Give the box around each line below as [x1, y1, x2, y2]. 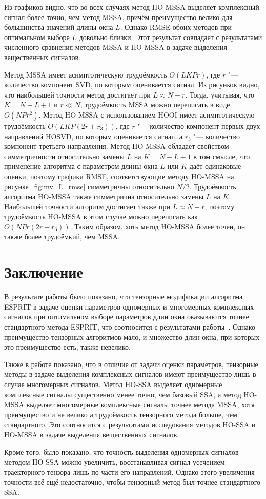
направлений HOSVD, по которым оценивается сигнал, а [4, 130, 183, 141]
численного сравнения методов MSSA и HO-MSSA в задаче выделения [4, 42, 227, 52]
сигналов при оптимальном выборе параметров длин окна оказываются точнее [4, 311, 249, 322]
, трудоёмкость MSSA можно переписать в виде [80, 99, 230, 110]
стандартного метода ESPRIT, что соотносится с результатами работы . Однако [4, 321, 255, 332]
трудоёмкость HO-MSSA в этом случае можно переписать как [4, 211, 198, 222]
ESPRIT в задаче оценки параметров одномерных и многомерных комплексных [4, 301, 254, 312]
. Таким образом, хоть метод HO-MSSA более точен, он [70, 221, 245, 232]
